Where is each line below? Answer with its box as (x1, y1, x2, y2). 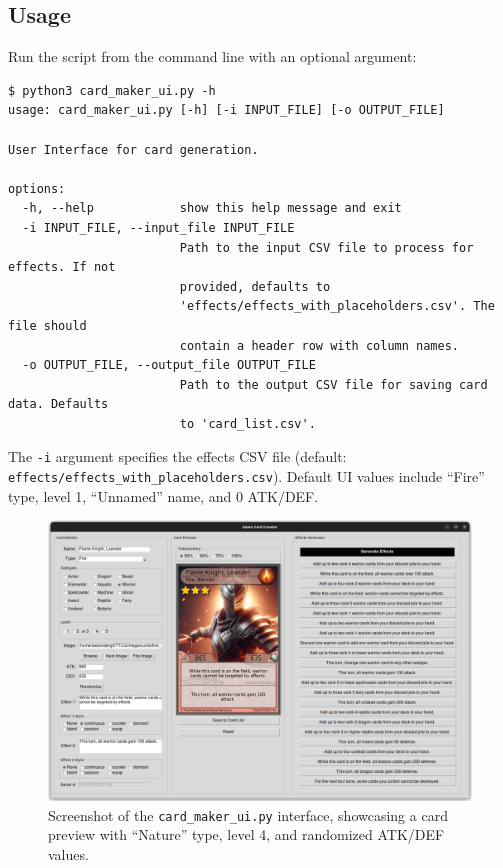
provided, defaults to (179, 279, 331, 294)
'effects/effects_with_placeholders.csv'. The (179, 299, 495, 314)
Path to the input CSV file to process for (179, 240, 474, 255)
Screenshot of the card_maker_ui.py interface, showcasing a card (48, 804, 448, 825)
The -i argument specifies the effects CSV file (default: (8, 446, 347, 467)
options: (8, 181, 66, 196)
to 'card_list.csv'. (179, 416, 316, 431)
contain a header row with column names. (179, 338, 460, 353)
